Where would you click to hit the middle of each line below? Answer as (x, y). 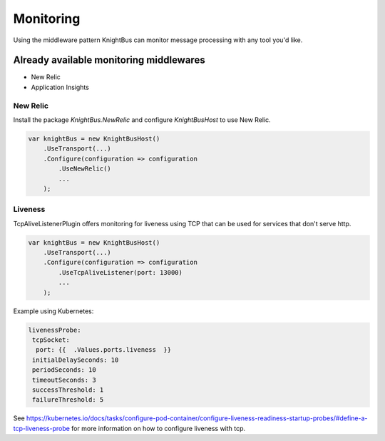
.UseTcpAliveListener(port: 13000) (120, 272)
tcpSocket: (51, 340)
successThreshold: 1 (68, 390)
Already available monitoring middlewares (109, 60)
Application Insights (60, 87)
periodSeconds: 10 (64, 370)
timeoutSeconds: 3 (64, 380)
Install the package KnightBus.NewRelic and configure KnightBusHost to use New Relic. (142, 120)
